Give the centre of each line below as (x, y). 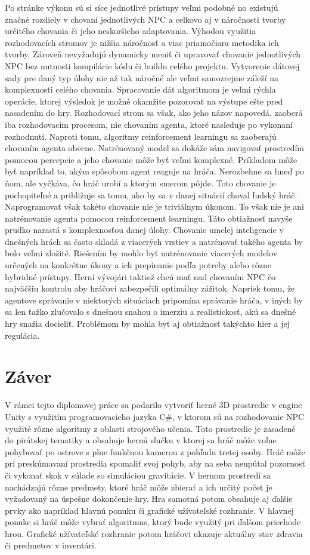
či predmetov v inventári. (51, 545)
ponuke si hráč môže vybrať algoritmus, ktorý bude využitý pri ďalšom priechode (153, 522)
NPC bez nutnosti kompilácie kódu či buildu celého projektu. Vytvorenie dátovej (152, 65)
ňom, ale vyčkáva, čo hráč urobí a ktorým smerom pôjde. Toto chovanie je (140, 183)
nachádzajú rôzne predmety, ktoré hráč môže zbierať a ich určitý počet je (139, 487)
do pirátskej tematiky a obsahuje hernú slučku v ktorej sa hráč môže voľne (141, 440)
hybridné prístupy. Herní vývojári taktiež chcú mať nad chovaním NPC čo (140, 276)
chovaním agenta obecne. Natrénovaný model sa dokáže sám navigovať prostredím (154, 148)
